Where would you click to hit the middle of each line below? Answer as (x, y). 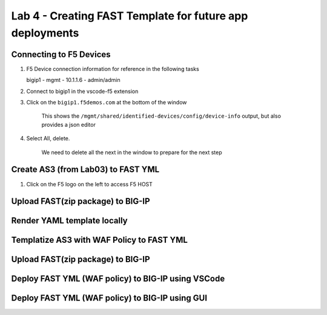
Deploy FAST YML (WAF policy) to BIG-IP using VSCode (118, 279)
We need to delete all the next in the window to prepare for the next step (132, 152)
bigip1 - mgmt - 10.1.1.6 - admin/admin (73, 80)
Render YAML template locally (69, 221)
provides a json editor (69, 124)
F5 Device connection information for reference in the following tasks (113, 69)
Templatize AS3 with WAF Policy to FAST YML (99, 240)
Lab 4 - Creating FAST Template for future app (130, 16)
